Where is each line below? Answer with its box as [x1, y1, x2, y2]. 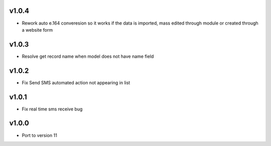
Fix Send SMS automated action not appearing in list [22, 79, 130, 85]
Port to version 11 [22, 132, 57, 138]
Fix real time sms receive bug [22, 106, 83, 112]
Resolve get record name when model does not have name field [22, 53, 154, 59]
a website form [22, 27, 53, 33]
